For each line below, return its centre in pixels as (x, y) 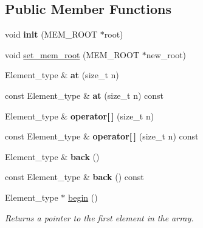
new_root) (166, 54)
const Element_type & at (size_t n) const (84, 95)
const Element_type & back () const (74, 177)
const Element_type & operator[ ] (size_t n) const (102, 136)
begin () (83, 197)
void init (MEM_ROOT (51, 34)
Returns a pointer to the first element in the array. (99, 217)
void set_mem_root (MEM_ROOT (72, 54)
